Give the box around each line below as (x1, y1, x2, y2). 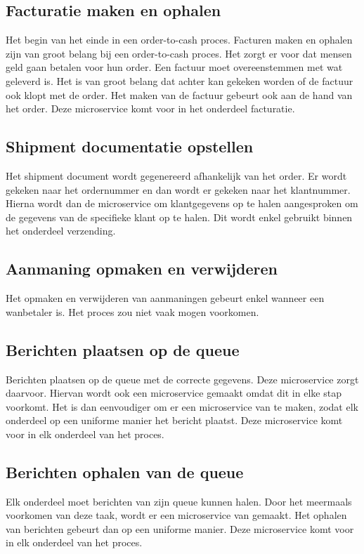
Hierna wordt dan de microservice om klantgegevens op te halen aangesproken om (6, 196, 358, 211)
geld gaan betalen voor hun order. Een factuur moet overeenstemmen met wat (6, 60, 343, 74)
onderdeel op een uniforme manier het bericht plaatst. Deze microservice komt (6, 413, 343, 428)
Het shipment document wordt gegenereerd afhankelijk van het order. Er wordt (6, 168, 347, 183)
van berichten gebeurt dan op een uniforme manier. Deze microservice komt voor (6, 521, 354, 536)
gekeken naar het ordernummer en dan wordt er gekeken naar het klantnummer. (6, 182, 351, 197)
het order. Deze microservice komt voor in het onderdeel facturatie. (6, 101, 295, 116)
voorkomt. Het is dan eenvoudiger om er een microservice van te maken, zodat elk (6, 399, 358, 414)
